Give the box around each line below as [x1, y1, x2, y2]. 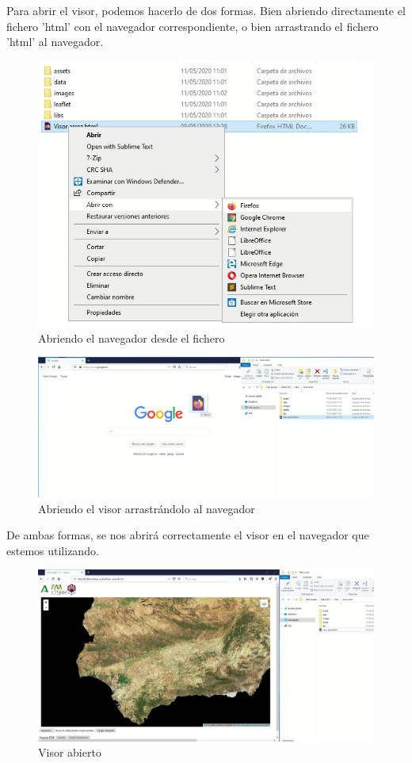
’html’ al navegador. [6, 33, 104, 50]
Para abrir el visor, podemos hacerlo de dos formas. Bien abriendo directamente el [6, 2, 406, 18]
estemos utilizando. [6, 542, 99, 558]
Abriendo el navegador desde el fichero [38, 329, 225, 346]
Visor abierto [38, 744, 101, 761]
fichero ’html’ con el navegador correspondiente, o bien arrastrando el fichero [6, 17, 379, 34]
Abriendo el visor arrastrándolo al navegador [38, 500, 255, 516]
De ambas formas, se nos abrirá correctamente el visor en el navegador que [6, 527, 369, 543]
